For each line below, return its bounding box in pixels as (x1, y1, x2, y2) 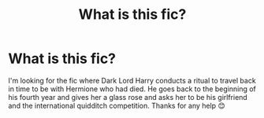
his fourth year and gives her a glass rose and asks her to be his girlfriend (8, 92, 248, 101)
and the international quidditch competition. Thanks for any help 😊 (8, 101, 226, 110)
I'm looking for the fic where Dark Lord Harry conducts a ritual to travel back (8, 76, 256, 85)
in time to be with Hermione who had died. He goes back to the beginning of (8, 84, 256, 94)
